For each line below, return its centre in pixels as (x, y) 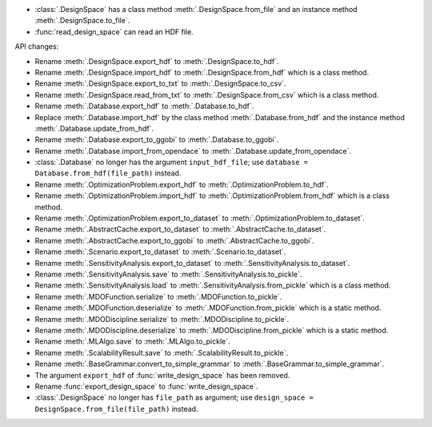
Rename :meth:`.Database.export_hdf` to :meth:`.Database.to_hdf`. (144, 106)
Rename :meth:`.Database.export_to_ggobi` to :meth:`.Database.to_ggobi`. (157, 139)
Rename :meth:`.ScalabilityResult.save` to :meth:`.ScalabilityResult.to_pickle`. (161, 352)
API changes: (37, 46)
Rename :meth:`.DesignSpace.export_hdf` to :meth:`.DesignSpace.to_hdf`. (157, 61)
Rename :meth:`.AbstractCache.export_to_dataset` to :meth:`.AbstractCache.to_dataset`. (180, 229)
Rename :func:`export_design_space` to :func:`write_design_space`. (146, 386)
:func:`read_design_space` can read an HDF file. (114, 31)
